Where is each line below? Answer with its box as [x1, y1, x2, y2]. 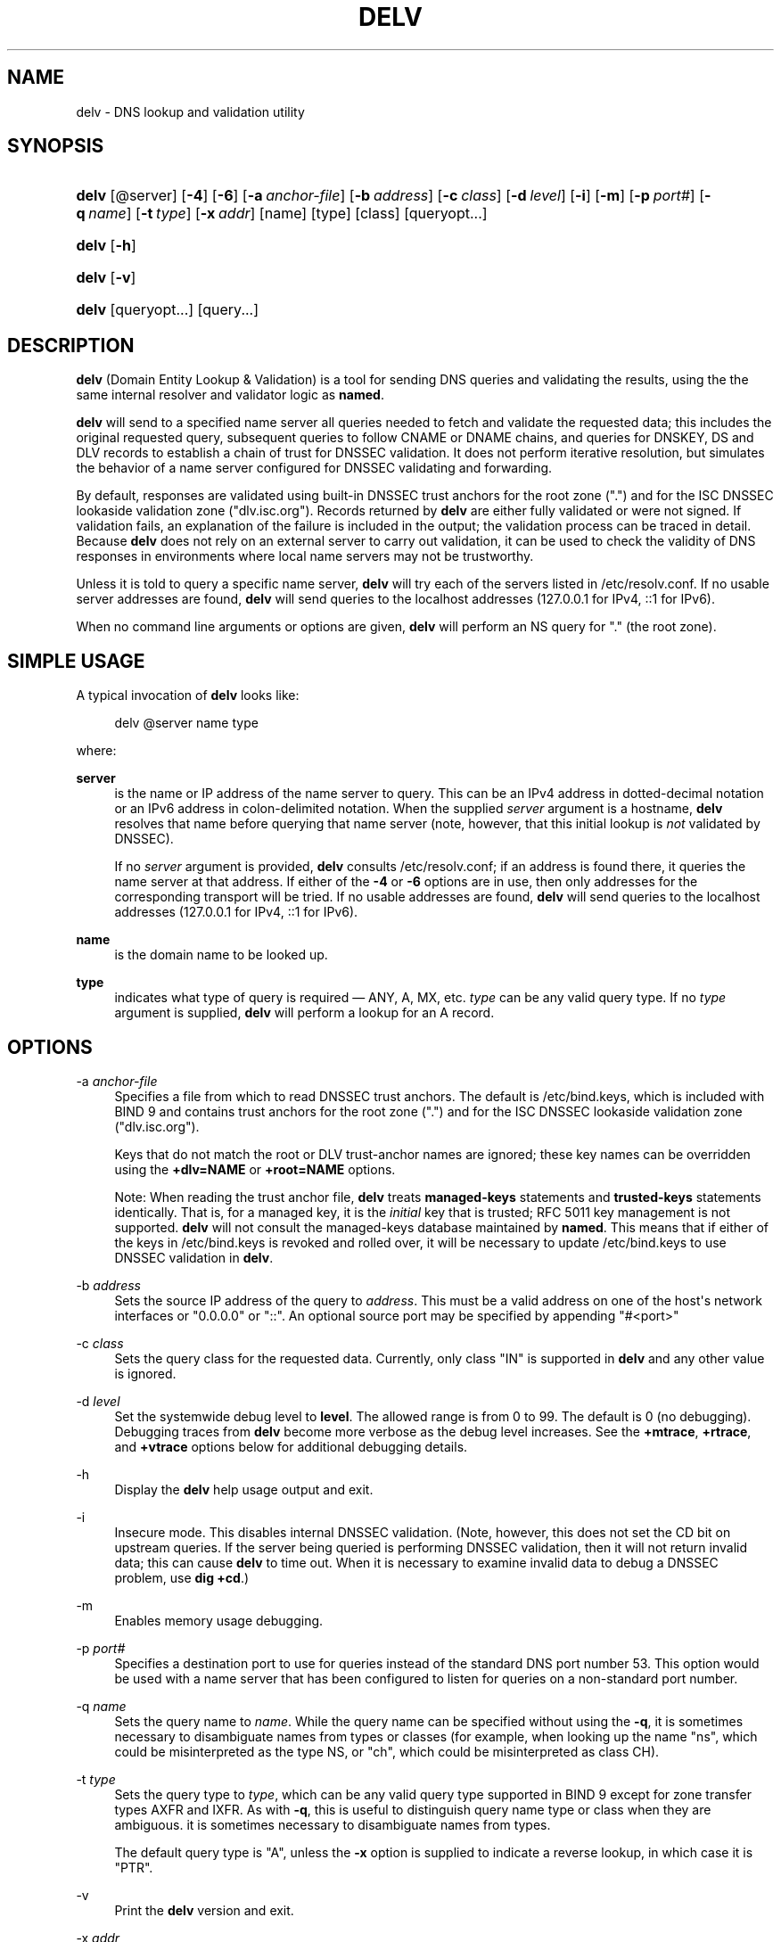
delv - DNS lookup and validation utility [76, 103, 305, 119]
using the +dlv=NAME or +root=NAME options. [114, 1161, 396, 1177]
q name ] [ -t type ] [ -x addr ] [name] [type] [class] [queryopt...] [76, 204, 488, 223]
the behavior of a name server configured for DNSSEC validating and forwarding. [76, 460, 553, 476]
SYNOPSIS [7, 135, 104, 158]
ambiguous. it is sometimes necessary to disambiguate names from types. [114, 1816, 551, 1832]
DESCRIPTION [7, 333, 135, 357]
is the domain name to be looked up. [114, 947, 328, 963]
